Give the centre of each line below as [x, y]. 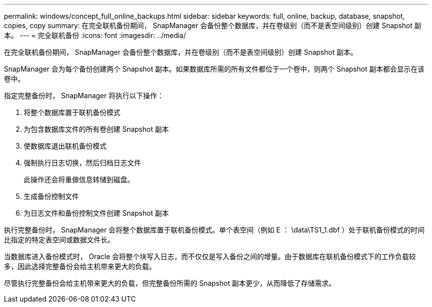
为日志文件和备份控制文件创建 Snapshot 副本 [96, 213]
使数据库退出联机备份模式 [65, 146]
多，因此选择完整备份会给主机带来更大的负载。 [80, 266]
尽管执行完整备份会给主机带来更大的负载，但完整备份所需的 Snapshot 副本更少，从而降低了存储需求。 [170, 283]
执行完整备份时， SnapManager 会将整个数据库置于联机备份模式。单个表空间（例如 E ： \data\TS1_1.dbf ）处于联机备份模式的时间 [214, 230]
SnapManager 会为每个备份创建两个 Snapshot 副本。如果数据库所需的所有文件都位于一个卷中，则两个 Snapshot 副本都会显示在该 [214, 69]
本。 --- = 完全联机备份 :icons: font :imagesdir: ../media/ [95, 35]
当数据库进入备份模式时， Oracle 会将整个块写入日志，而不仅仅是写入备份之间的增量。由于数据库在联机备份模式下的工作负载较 [210, 256]
